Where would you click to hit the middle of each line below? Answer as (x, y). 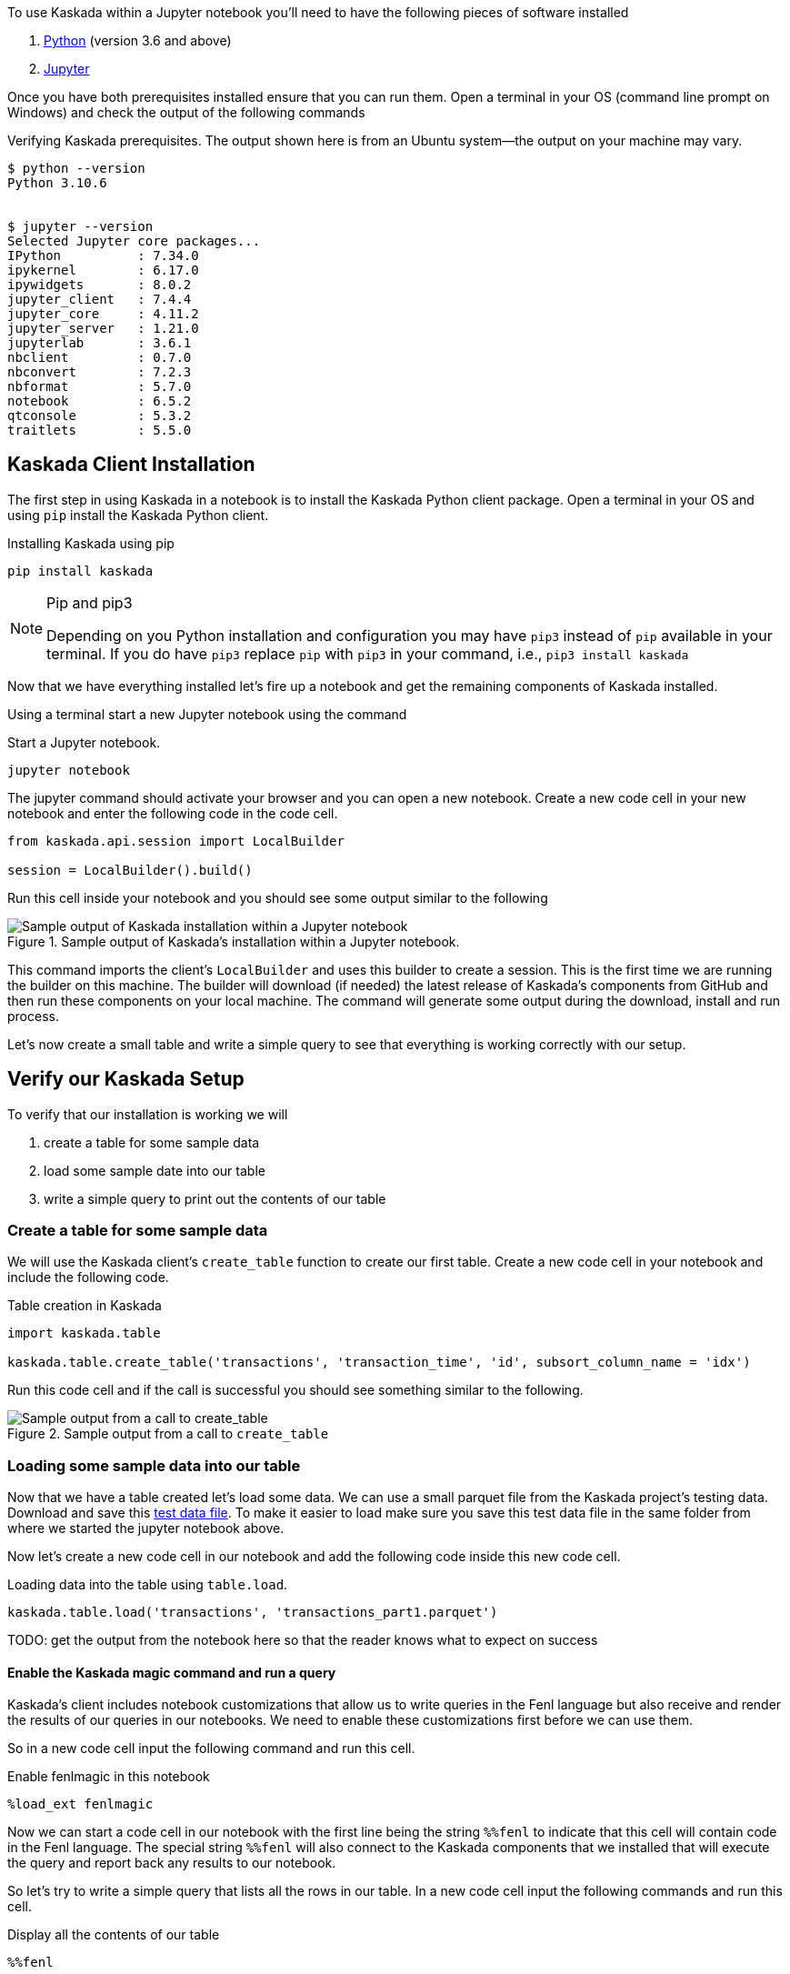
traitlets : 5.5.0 (100, 430)
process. (33, 1016)
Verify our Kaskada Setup (126, 1079)
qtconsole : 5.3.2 (100, 416)
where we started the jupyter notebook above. (146, 1528)
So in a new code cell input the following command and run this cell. (211, 1749)
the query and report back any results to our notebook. (172, 1863)
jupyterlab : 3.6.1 (100, 343)
